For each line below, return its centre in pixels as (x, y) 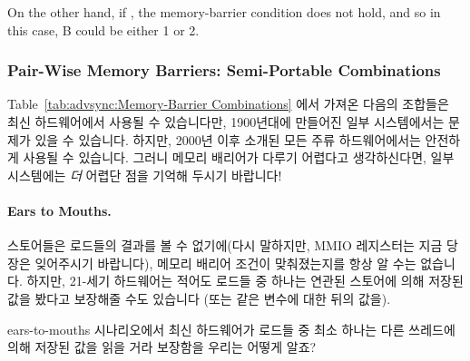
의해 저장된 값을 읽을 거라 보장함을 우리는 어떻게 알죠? (162, 347)
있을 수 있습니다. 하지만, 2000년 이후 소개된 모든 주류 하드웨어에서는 (228, 139)
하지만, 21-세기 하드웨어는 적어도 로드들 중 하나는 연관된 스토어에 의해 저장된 (245, 281)
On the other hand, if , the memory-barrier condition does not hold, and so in (224, 12)
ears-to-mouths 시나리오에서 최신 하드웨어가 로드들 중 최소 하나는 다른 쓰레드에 (231, 329)
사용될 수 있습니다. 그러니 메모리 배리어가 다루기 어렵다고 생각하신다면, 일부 (239, 157)
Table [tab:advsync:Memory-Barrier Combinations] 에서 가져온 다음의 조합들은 (228, 104)
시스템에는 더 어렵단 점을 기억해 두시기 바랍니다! (145, 175)
